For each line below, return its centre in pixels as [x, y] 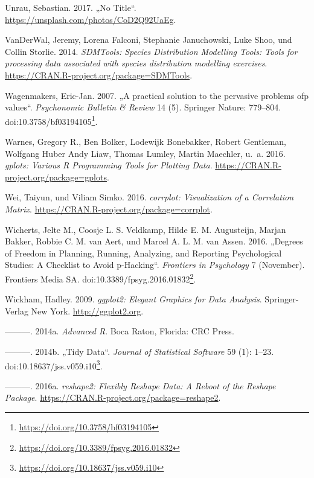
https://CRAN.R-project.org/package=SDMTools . [99, 75]
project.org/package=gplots [56, 177]
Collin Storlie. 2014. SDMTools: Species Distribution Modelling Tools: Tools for [151, 51]
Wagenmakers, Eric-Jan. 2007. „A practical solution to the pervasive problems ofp [157, 95]
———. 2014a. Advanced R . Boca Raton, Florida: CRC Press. [120, 331]
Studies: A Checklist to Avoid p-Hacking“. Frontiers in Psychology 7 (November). [155, 265]
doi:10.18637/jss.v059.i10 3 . [54, 365]
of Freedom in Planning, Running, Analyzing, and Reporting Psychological [143, 253]
